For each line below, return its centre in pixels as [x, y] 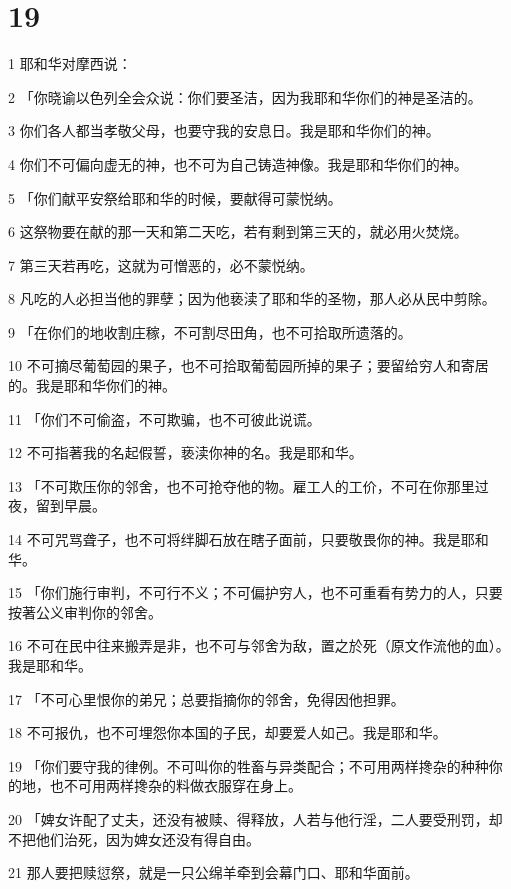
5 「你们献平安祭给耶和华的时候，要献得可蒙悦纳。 [175, 197]
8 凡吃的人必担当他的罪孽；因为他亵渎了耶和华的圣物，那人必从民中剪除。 [252, 298]
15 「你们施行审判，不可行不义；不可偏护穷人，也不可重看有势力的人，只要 [255, 592]
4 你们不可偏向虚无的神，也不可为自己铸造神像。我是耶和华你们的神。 [238, 163]
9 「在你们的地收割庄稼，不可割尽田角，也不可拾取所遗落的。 [210, 331]
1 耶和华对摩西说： [70, 63]
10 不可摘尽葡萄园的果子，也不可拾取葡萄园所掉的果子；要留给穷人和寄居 [248, 365]
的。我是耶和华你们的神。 [92, 385]
